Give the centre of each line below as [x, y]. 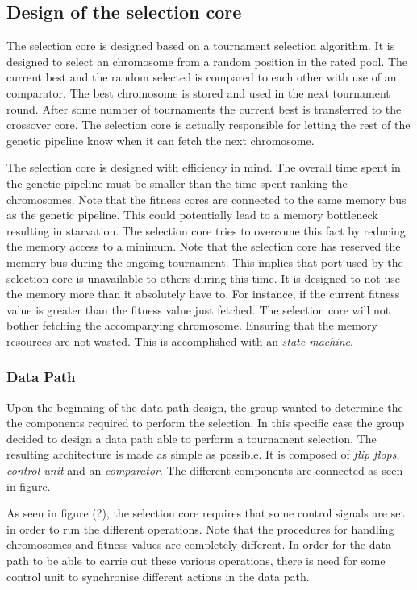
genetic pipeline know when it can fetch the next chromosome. [161, 140]
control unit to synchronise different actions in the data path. [158, 576]
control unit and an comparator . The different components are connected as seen [205, 470]
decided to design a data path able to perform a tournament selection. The [192, 438]
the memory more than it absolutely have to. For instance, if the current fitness [203, 294]
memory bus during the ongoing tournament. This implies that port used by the [205, 262]
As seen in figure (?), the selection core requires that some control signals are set [206, 513]
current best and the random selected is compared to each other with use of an [202, 77]
